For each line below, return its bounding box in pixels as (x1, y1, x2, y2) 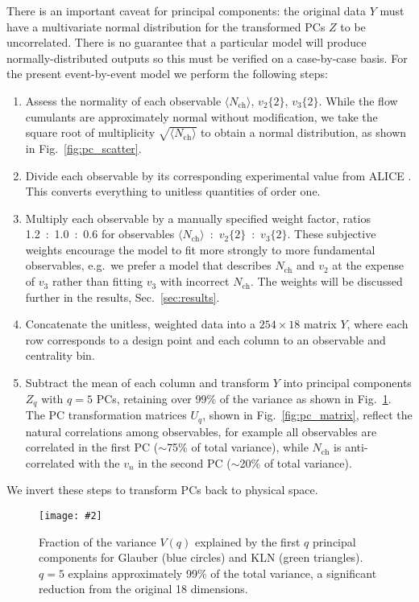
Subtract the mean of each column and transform (25, 374, 270, 391)
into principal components (283, 374, 412, 391)
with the (78, 454, 120, 471)
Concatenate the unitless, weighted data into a (25, 315, 255, 332)
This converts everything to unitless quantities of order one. (25, 183, 321, 200)
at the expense (332, 257, 404, 274)
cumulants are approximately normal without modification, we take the (25, 108, 378, 125)
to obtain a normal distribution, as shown (201, 124, 407, 141)
